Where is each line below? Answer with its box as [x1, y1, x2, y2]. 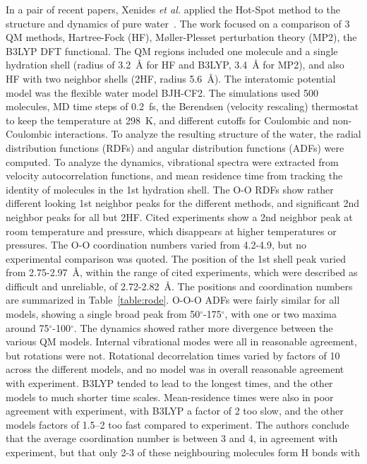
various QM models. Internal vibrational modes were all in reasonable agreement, [6, 334, 357, 349]
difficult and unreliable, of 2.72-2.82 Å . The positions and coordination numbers [6, 278, 353, 293]
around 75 [6, 320, 49, 335]
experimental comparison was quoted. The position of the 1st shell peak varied [6, 251, 346, 266]
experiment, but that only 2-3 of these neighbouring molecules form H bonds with [6, 445, 361, 459]
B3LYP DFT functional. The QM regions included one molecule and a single [6, 43, 338, 58]
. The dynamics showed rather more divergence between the [73, 320, 333, 335]
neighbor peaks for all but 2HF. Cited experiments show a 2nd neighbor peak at [6, 209, 353, 224]
